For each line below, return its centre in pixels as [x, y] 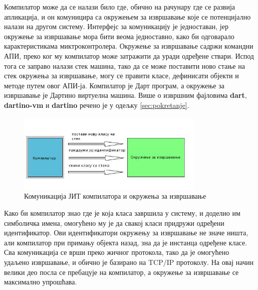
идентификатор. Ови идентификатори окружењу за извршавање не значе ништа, [126, 233]
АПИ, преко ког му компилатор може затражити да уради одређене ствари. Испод [129, 55]
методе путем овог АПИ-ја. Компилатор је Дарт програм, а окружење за [114, 85]
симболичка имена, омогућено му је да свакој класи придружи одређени [114, 223]
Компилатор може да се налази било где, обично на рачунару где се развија [120, 7]
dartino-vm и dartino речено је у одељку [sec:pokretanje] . [97, 105]
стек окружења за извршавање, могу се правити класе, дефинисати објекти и [121, 76]
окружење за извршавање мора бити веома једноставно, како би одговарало [119, 36]
